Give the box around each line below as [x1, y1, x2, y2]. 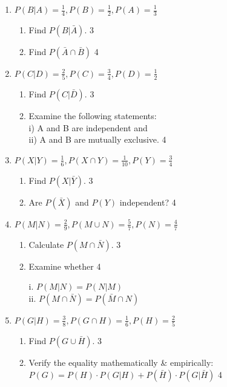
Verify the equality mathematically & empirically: [28, 356, 214, 369]
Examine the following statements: [28, 109, 157, 122]
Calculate [28, 238, 64, 250]
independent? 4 [119, 195, 176, 208]
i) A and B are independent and [28, 121, 148, 134]
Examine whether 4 [28, 259, 101, 272]
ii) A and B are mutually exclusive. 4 [28, 133, 166, 146]
